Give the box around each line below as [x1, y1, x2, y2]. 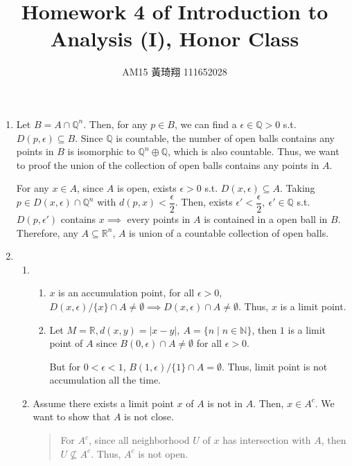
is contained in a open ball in [204, 211, 328, 226]
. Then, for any [83, 116, 148, 131]
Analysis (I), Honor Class [50, 24, 299, 53]
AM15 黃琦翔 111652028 [122, 64, 227, 79]
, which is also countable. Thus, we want [168, 144, 340, 159]
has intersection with [222, 433, 311, 447]
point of [49, 336, 83, 350]
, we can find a [174, 116, 237, 131]
